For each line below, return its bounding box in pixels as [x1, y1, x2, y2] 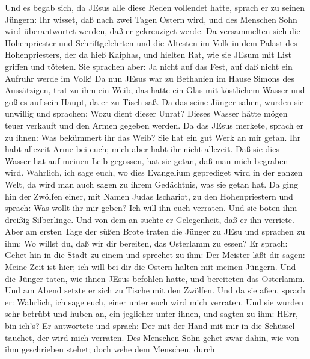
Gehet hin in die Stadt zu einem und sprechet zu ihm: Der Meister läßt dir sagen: [5, 248, 305, 261]
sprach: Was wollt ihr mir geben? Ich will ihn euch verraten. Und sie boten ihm [5, 201, 297, 214]
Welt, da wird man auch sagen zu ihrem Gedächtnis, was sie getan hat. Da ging [5, 177, 298, 190]
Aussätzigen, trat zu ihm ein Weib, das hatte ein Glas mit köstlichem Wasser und [5, 84, 305, 96]
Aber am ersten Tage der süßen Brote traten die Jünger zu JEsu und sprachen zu [5, 225, 305, 238]
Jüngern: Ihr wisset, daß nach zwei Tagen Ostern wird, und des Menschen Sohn [5, 13, 297, 25]
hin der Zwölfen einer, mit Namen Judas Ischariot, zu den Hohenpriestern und [5, 189, 293, 202]
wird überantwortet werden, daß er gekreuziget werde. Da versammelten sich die [5, 25, 300, 37]
